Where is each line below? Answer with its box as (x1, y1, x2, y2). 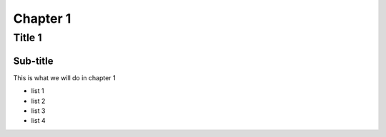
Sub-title (13, 55, 54, 67)
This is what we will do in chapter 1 (13, 73, 116, 82)
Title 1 (13, 31, 42, 44)
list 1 (31, 87, 44, 95)
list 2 (31, 97, 46, 105)
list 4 (31, 116, 46, 125)
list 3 (31, 106, 46, 115)
